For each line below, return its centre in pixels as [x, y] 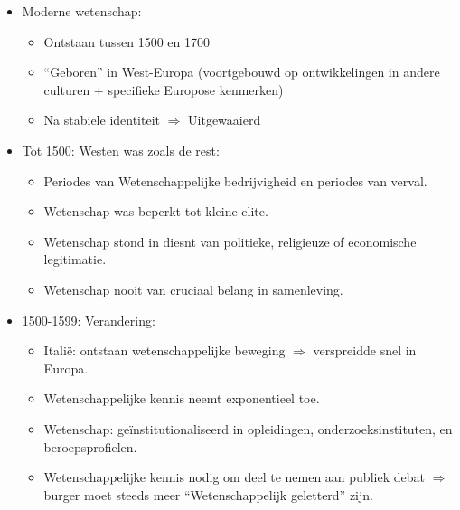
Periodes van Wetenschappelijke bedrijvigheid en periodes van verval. [235, 180]
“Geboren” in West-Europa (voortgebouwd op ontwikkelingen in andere [242, 72]
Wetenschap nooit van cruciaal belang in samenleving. [193, 289]
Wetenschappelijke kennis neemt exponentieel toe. [182, 398]
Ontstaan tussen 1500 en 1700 [127, 41]
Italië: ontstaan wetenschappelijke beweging [164, 350]
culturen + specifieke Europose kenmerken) [164, 89]
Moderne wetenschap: [82, 11]
